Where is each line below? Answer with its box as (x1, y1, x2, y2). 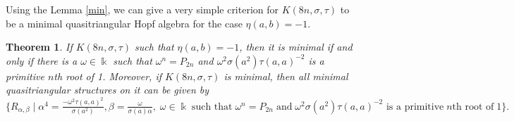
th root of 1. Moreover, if (54, 68, 162, 83)
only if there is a (6, 53, 78, 68)
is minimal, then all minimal (224, 68, 348, 83)
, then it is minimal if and (239, 39, 353, 54)
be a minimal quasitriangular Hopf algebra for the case (6, 15, 243, 30)
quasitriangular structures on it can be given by (6, 82, 209, 97)
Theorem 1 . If (6, 39, 73, 54)
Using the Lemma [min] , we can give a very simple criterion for (6, 2, 279, 16)
